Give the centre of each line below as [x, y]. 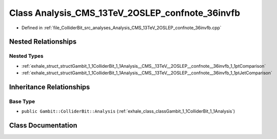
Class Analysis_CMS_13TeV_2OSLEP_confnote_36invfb [125, 13]
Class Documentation [43, 125]
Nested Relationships [43, 42]
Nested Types [26, 56]
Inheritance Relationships [49, 87]
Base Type [22, 101]
